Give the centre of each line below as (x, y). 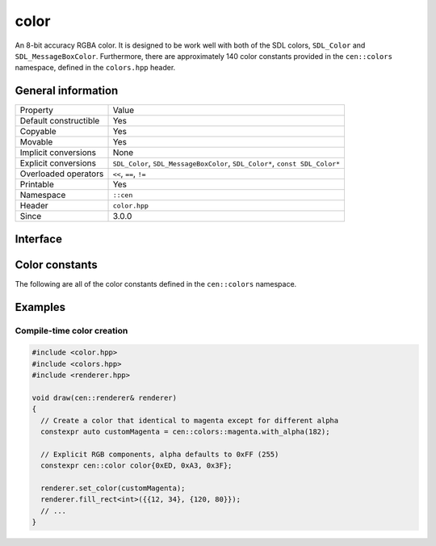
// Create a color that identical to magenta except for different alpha (190, 420)
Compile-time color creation (71, 330)
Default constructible (60, 121)
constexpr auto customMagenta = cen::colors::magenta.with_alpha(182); (185, 432)
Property (37, 111)
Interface (38, 239)
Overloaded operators (62, 174)
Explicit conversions (58, 163)
